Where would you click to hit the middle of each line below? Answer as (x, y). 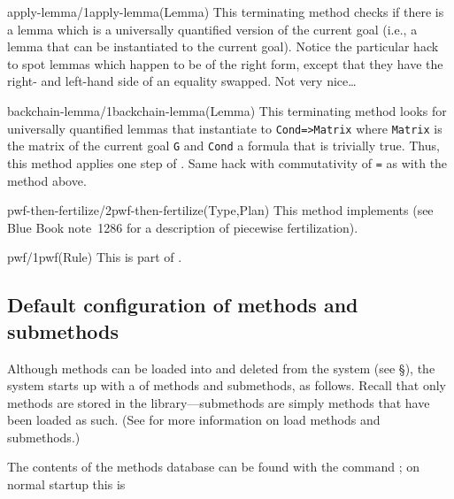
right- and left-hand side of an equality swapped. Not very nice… (182, 81)
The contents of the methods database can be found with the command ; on (214, 467)
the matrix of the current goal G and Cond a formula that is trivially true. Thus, (223, 146)
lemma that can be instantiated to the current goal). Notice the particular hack (223, 46)
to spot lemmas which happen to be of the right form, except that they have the (225, 63)
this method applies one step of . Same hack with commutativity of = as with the (227, 162)
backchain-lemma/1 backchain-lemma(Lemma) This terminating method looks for (227, 110)
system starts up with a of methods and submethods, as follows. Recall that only (227, 385)
